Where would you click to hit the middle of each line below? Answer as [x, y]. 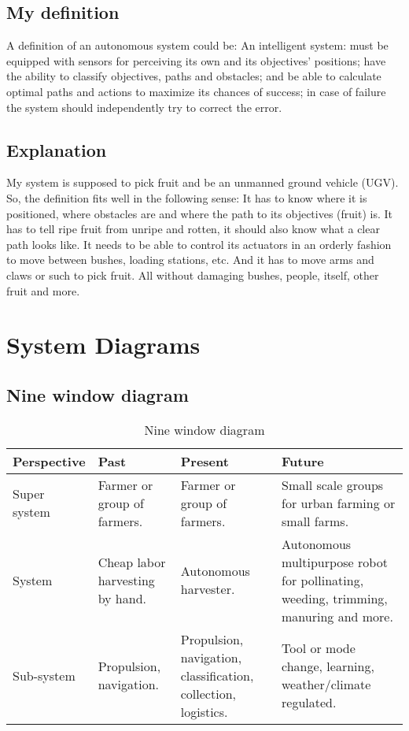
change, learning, [328, 666]
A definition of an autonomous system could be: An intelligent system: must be [197, 45]
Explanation [57, 149]
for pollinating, [323, 580]
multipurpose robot [335, 562]
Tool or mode [319, 648]
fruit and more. [43, 290]
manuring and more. [337, 616]
